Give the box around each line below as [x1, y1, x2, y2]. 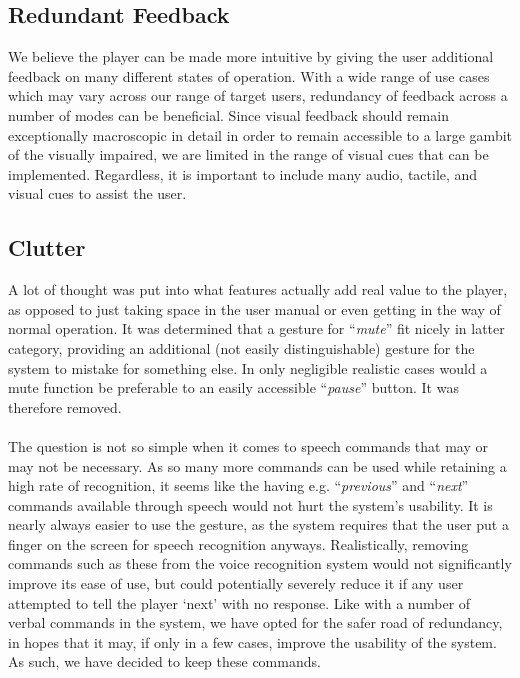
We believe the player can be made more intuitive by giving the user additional [8, 46, 494, 67]
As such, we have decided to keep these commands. [8, 651, 321, 672]
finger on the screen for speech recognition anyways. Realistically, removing [8, 533, 469, 554]
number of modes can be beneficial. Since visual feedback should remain [8, 104, 449, 125]
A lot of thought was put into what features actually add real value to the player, [8, 279, 508, 300]
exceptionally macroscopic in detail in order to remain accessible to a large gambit [8, 124, 512, 145]
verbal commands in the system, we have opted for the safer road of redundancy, [8, 612, 503, 633]
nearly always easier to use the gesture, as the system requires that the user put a [8, 514, 509, 535]
